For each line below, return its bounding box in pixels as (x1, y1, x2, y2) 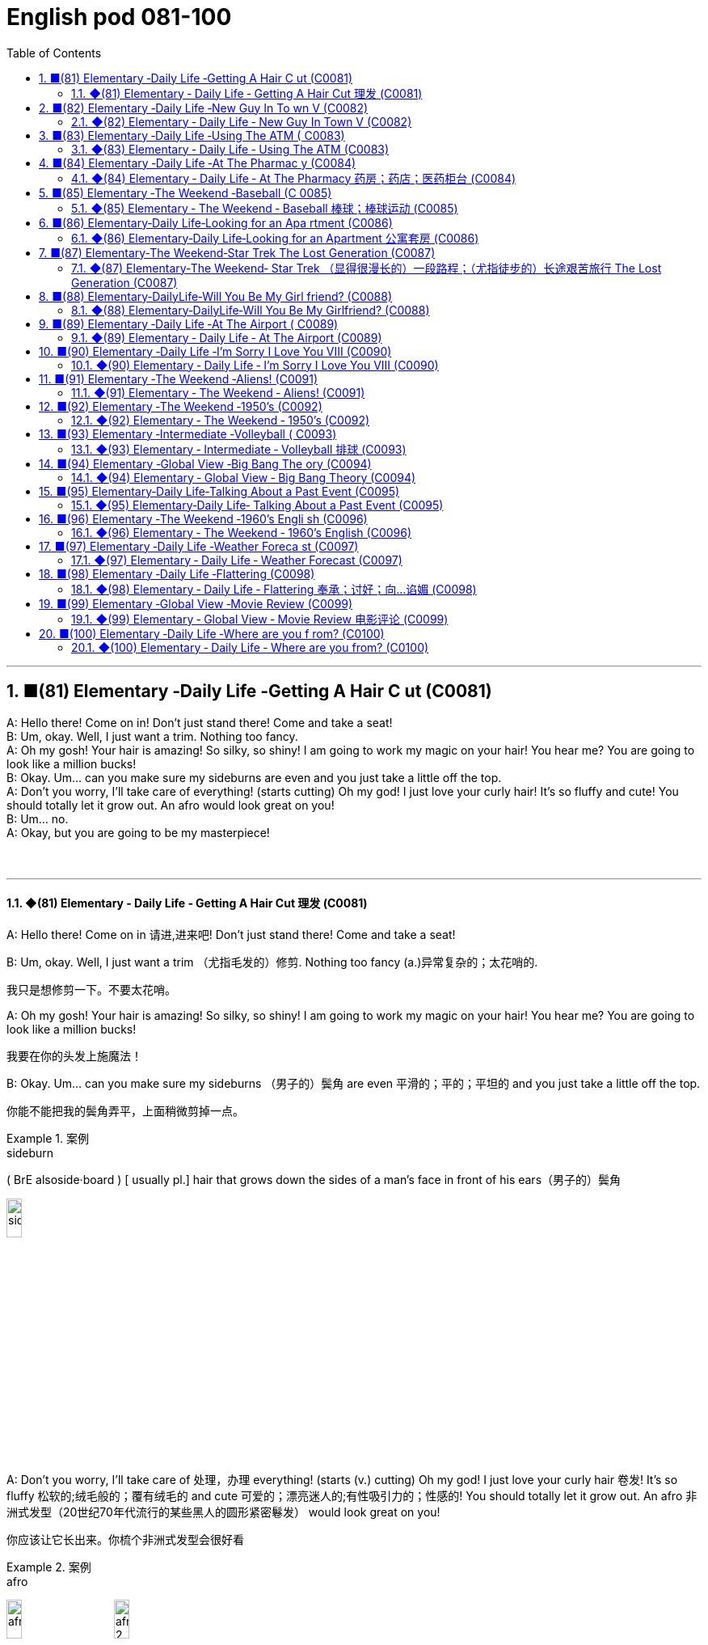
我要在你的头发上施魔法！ (6, 1048, 142, 1063)
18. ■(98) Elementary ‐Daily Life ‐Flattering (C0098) (39, 566, 315, 581)
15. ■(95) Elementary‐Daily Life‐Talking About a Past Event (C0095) (39, 484, 400, 498)
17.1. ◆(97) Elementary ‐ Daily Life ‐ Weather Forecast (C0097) (71, 552, 402, 567)
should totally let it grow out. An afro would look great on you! (6, 797, 335, 812)
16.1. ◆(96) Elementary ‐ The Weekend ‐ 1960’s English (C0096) (71, 525, 412, 539)
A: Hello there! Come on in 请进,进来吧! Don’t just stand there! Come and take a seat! (6, 927, 456, 941)
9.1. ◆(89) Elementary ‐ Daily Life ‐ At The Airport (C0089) (71, 330, 382, 345)
